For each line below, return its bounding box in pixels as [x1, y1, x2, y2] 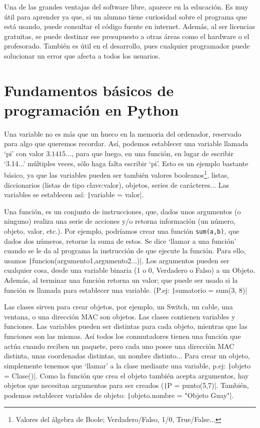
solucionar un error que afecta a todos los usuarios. [4, 50, 160, 61]
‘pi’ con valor [4, 148, 44, 159]
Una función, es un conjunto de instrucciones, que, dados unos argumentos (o [4, 206, 241, 216]
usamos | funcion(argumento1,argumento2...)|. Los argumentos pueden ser [4, 255, 229, 265]
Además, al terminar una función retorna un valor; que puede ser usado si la [4, 275, 238, 285]
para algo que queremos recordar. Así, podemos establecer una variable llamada [4, 138, 248, 149]
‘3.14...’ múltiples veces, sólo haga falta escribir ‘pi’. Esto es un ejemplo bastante [4, 158, 248, 168]
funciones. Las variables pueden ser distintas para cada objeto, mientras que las [4, 321, 247, 331]
